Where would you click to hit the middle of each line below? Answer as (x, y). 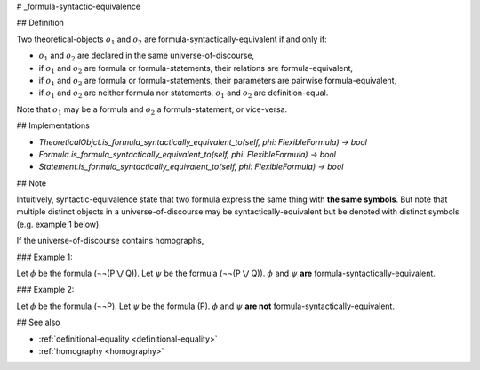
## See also (38, 322)
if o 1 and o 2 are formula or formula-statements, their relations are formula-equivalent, (196, 69)
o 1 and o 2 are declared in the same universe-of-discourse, (147, 56)
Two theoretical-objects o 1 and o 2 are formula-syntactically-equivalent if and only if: (172, 40)
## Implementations (53, 125)
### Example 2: (45, 290)
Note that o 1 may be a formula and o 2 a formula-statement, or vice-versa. (152, 110)
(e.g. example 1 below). (59, 224)
